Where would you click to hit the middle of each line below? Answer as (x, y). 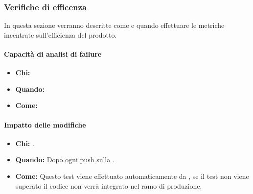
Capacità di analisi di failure (53, 54)
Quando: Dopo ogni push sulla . (65, 160)
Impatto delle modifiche (45, 124)
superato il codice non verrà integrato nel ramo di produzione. (109, 185)
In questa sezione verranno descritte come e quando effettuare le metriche (114, 25)
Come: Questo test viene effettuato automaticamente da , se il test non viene (132, 176)
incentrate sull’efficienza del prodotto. (60, 34)
